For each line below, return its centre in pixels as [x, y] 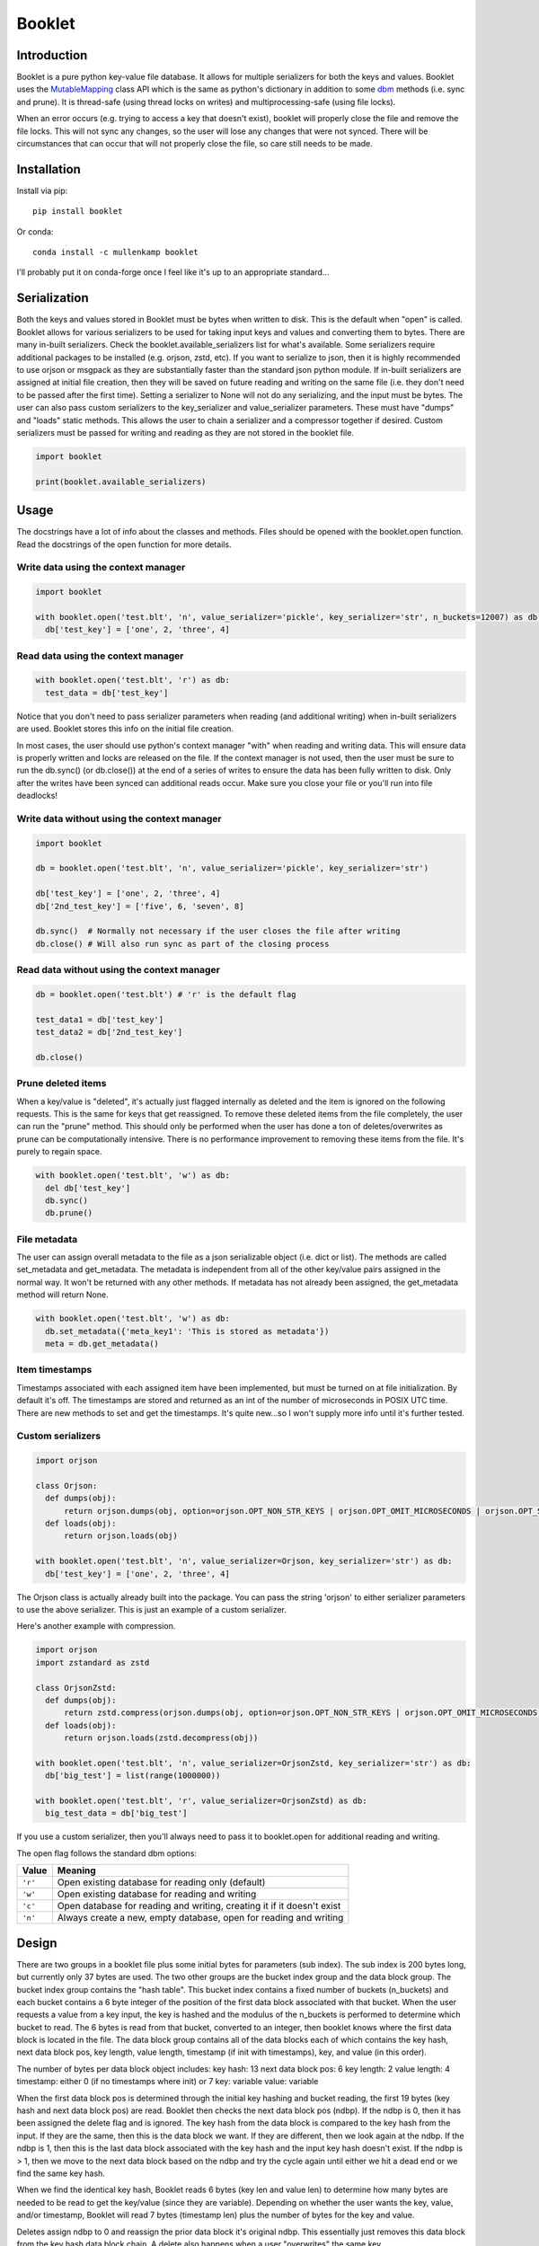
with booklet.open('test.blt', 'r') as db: [133, 680]
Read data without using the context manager [118, 970]
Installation [49, 169]
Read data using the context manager [100, 656]
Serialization [53, 298]
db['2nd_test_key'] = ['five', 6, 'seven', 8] [140, 906]
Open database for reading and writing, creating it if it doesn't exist [199, 1906]
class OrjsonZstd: [76, 1688]
